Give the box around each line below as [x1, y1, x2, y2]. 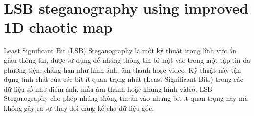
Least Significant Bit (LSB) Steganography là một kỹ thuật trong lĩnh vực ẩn [4, 45, 237, 56]
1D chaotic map [4, 17, 113, 37]
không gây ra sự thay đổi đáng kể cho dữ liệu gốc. [4, 102, 154, 113]
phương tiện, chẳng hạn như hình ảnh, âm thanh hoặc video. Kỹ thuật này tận [4, 64, 241, 75]
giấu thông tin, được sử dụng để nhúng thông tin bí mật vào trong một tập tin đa [4, 55, 251, 65]
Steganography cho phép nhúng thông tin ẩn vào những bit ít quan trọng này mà [4, 93, 248, 103]
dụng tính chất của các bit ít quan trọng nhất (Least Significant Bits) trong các [4, 74, 244, 84]
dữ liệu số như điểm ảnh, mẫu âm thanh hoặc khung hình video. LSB [4, 83, 212, 94]
